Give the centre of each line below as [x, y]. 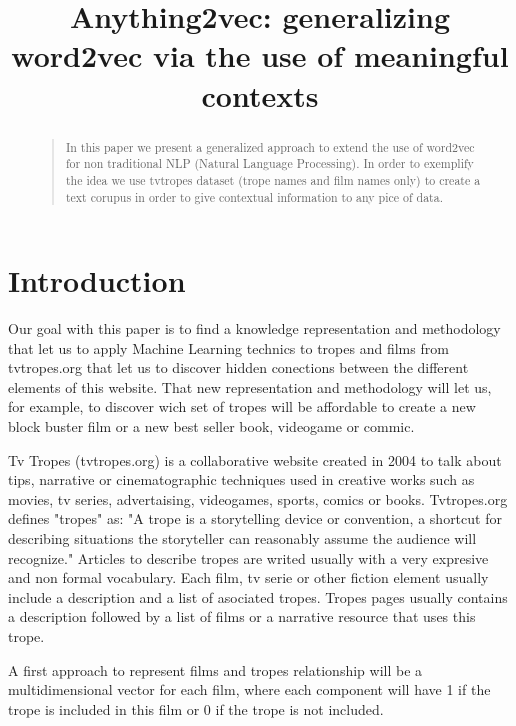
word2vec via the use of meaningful [260, 55]
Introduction [97, 280]
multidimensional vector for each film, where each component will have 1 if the [249, 689]
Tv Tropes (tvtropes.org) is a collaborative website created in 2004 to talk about [255, 459]
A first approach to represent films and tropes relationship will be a [215, 669]
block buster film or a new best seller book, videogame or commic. [211, 426]
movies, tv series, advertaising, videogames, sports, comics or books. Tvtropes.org [258, 498]
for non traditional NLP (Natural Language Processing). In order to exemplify [269, 163]
